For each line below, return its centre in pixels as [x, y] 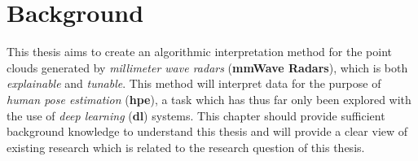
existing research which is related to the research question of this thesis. [186, 147]
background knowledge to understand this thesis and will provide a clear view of [207, 131]
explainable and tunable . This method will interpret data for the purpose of [194, 83]
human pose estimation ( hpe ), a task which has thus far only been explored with [209, 99]
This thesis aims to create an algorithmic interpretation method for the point [200, 52]
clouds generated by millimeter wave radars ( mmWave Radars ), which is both [207, 67]
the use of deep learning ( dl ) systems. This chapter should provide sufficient [196, 115]
